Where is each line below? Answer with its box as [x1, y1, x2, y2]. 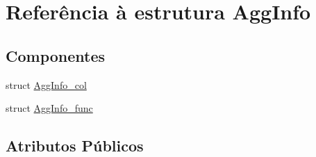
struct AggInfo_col [6, 77, 87, 92]
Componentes [6, 44, 106, 66]
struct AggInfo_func [6, 101, 93, 115]
